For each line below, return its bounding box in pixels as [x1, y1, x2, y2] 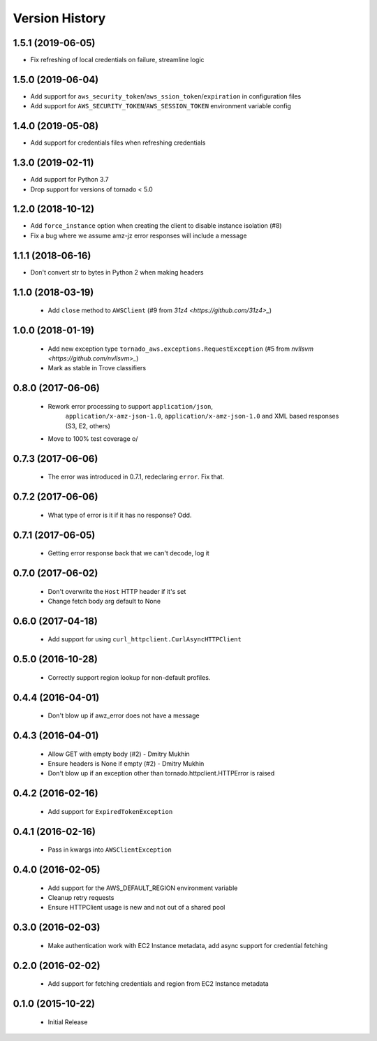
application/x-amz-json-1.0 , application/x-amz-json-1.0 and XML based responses [65, 412, 339, 421]
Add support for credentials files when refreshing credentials [30, 138, 206, 147]
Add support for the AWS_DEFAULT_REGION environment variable [47, 884, 238, 892]
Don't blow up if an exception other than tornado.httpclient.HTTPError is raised [47, 769, 275, 778]
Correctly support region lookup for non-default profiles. [47, 673, 211, 681]
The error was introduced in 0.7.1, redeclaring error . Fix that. [47, 472, 225, 481]
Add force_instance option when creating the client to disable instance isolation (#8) [30, 221, 282, 230]
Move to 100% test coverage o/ [47, 434, 138, 443]
